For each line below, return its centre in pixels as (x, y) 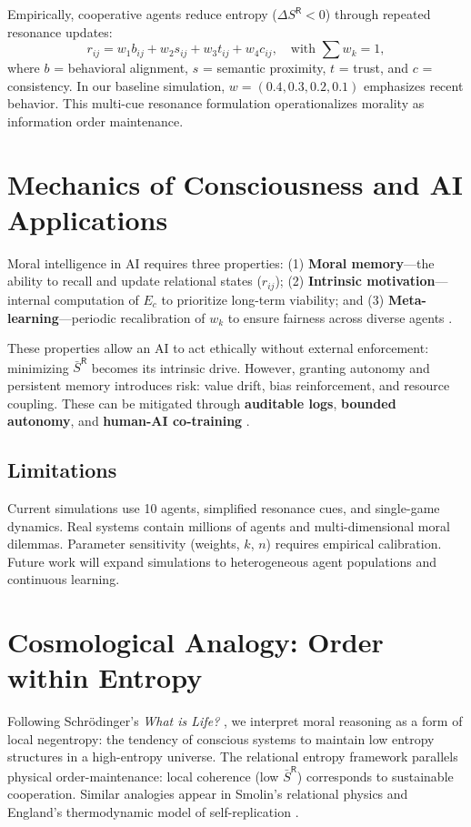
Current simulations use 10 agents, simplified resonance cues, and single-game (224, 508)
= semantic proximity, (264, 68)
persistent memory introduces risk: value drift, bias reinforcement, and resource (229, 385)
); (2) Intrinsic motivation (355, 281)
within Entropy (105, 677)
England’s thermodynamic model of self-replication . (153, 811)
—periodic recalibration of (132, 317)
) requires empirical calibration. (354, 544)
